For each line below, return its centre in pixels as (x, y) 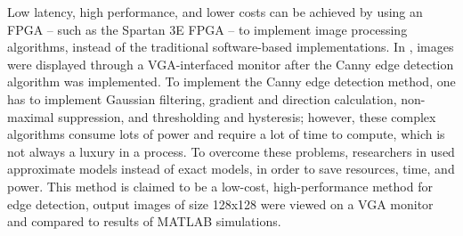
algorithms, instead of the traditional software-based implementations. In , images (231, 47)
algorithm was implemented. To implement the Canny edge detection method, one (231, 81)
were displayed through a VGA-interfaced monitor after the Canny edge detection (231, 64)
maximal (31, 116)
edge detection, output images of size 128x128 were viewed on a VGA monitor (220, 203)
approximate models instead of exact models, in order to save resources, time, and (231, 169)
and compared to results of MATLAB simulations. (144, 221)
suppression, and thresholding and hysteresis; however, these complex (247, 116)
